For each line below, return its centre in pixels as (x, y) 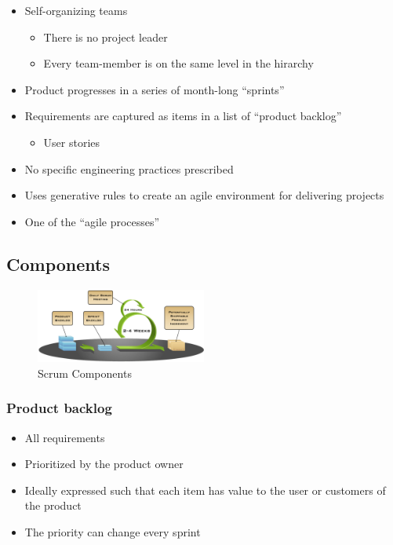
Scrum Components (85, 373)
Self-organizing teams (76, 10)
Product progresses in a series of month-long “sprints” (155, 89)
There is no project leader (106, 37)
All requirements (65, 437)
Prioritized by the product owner (104, 464)
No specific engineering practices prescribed (129, 168)
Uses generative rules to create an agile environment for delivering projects (204, 195)
